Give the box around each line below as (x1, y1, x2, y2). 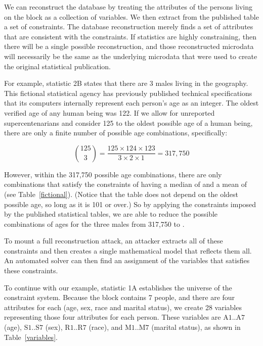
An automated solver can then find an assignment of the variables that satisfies (4, 255, 250, 266)
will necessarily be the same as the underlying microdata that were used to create (4, 51, 257, 61)
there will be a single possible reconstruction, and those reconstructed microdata (4, 41, 254, 52)
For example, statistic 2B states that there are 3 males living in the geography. (4, 78, 248, 88)
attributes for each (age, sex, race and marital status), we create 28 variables (4, 302, 242, 312)
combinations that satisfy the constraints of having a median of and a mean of (4, 179, 247, 189)
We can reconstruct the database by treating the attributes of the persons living (4, 2, 252, 12)
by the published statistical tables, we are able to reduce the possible (4, 209, 218, 219)
